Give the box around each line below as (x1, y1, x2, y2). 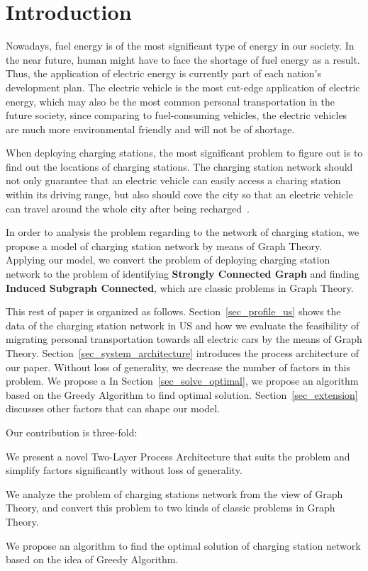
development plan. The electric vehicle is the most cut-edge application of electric (6, 79, 360, 94)
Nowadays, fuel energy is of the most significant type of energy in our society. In (6, 38, 355, 53)
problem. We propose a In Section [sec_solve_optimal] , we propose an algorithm (6, 373, 359, 388)
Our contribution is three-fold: (6, 424, 138, 439)
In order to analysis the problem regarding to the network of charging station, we (6, 225, 359, 239)
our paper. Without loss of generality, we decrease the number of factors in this (6, 359, 350, 374)
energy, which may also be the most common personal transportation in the (6, 94, 335, 108)
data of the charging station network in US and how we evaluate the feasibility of (6, 317, 359, 332)
